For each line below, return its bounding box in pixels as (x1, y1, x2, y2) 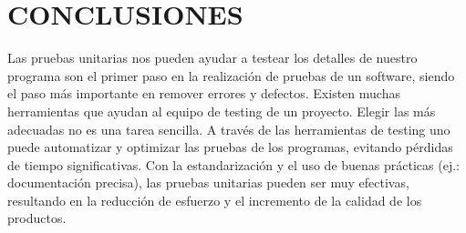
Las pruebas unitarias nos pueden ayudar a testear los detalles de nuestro (7, 48, 418, 67)
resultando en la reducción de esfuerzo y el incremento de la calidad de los (7, 190, 422, 209)
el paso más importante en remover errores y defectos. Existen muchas (7, 84, 400, 103)
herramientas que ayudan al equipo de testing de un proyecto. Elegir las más (7, 101, 436, 120)
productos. (7, 208, 67, 228)
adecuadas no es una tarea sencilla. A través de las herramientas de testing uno (7, 119, 450, 138)
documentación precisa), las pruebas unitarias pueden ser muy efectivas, (7, 173, 409, 192)
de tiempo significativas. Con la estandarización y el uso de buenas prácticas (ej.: (7, 155, 460, 174)
